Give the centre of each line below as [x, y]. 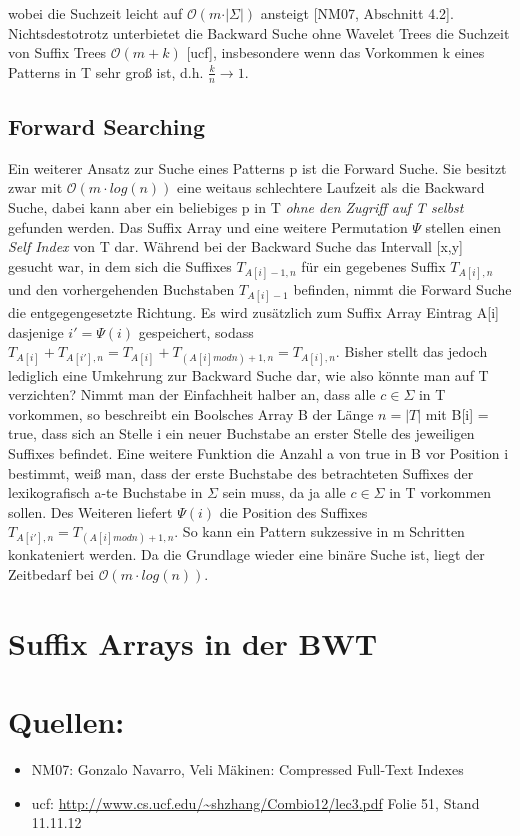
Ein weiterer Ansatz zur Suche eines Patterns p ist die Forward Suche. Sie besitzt [257, 167]
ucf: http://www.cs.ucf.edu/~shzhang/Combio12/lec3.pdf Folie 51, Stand [255, 802]
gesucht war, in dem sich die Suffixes [120, 265]
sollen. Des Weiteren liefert [90, 511]
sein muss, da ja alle [284, 492]
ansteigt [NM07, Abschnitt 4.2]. [357, 13]
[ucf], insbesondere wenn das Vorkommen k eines [335, 52]
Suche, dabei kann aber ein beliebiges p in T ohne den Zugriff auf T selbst [236, 207]
